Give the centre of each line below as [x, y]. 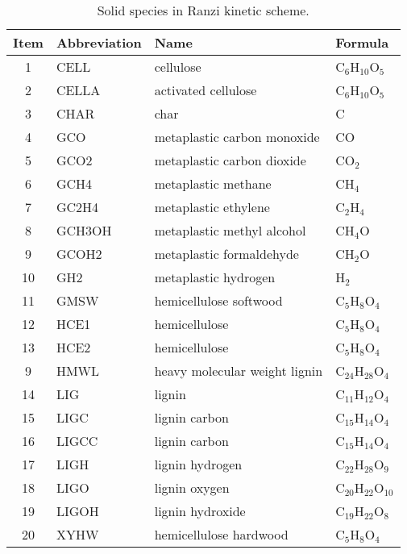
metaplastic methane [213, 183]
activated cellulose [206, 90]
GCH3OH [84, 230]
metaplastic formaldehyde [226, 254]
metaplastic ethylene [212, 207]
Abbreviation [99, 42]
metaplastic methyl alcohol [230, 230]
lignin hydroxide [200, 511]
